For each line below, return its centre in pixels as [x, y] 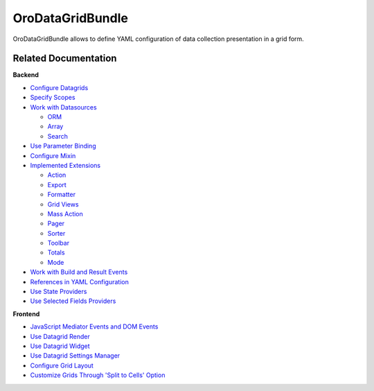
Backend [26, 75]
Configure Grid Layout [62, 365]
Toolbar [58, 243]
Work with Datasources [63, 107]
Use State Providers [59, 292]
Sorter [56, 233]
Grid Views [63, 204]
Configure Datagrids [59, 87]
